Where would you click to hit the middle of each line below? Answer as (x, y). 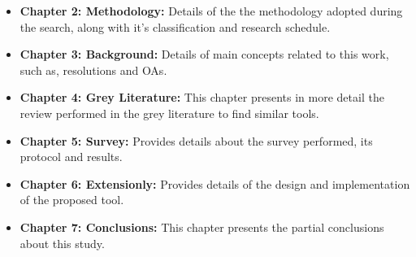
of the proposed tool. (72, 200)
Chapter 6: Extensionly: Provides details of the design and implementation (215, 183)
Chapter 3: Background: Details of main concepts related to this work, (204, 54)
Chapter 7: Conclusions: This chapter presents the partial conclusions (202, 227)
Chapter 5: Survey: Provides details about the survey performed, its (196, 140)
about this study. (62, 243)
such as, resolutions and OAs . (93, 70)
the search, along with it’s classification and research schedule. (175, 26)
